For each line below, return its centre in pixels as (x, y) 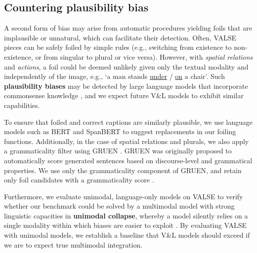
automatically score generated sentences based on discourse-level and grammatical (128, 160)
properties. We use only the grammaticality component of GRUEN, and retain (123, 170)
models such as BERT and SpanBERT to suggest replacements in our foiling (120, 131)
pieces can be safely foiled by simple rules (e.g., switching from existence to (118, 47)
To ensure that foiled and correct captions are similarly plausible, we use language (128, 122)
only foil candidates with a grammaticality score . (79, 180)
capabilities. (22, 105)
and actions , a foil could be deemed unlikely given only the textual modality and (126, 66)
